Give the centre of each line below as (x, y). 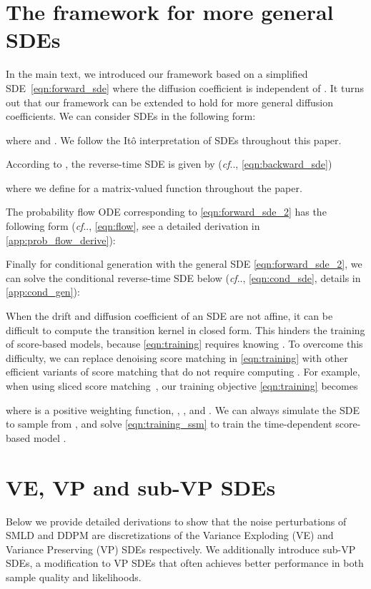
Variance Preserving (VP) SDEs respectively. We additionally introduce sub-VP (181, 549)
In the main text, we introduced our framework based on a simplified (157, 74)
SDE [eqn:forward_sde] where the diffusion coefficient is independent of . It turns (185, 87)
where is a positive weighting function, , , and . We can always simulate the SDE (183, 409)
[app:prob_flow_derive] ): (61, 240)
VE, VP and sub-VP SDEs (141, 487)
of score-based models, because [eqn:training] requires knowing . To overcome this (184, 344)
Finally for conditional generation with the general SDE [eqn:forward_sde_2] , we (184, 264)
